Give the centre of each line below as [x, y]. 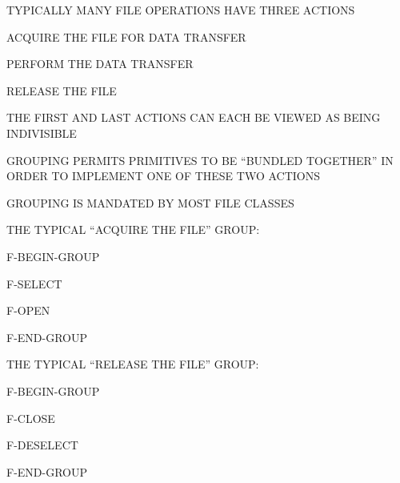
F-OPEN [28, 310]
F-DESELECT [42, 445]
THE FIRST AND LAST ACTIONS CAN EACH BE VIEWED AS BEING [194, 117]
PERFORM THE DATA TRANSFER [100, 64]
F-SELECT [34, 283]
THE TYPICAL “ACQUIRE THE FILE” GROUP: [133, 229]
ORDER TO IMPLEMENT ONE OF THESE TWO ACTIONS [164, 176]
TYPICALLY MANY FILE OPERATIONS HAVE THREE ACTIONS [181, 10]
